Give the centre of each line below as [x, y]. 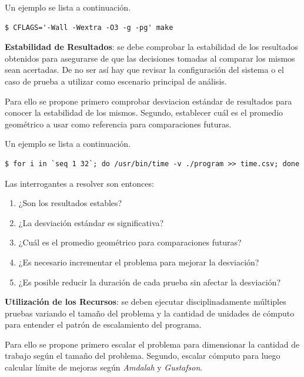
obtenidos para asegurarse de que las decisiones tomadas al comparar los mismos [150, 58]
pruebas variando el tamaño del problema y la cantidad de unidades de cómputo [150, 313]
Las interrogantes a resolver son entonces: [79, 183]
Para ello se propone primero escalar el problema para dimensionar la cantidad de [152, 344]
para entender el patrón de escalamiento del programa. [103, 324]
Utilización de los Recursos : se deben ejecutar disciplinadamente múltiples [146, 302]
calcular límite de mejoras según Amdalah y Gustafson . [104, 367]
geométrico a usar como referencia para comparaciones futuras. [118, 124]
